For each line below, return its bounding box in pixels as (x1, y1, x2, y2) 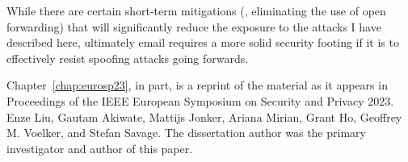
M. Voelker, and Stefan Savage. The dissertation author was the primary (6, 124, 366, 141)
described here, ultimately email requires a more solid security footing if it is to (6, 34, 399, 51)
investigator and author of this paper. (6, 139, 193, 156)
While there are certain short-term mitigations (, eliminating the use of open (6, 2, 386, 19)
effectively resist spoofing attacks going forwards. (6, 49, 249, 66)
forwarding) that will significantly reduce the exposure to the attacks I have (6, 18, 381, 35)
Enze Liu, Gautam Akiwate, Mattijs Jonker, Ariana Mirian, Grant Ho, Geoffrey (6, 108, 402, 125)
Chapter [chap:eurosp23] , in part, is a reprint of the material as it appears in (6, 77, 388, 93)
